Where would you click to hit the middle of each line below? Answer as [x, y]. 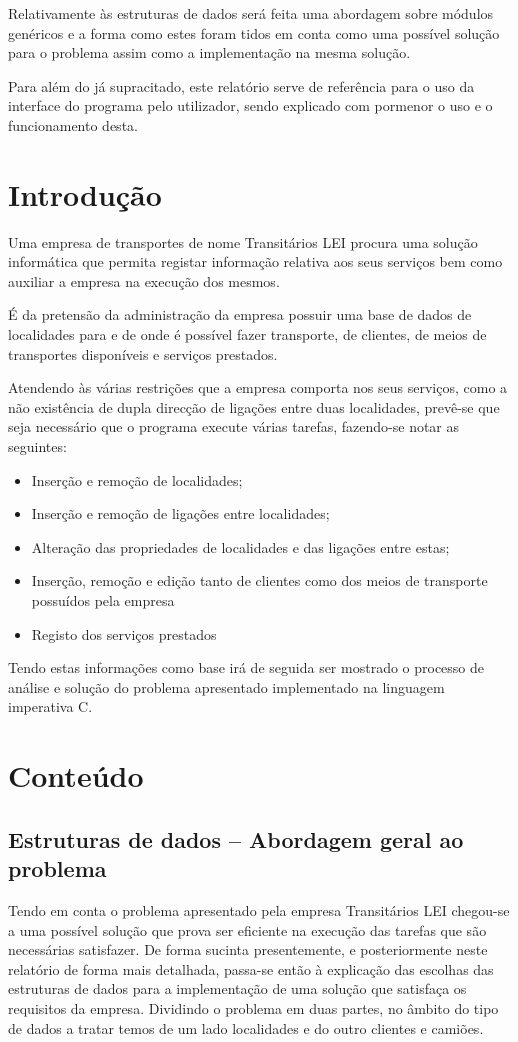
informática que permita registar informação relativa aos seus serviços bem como [255, 261]
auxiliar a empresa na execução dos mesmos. [144, 280]
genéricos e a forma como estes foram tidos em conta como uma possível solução [254, 32]
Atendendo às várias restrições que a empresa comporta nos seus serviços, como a [258, 387]
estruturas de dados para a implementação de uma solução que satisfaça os [237, 988]
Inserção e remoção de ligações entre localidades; [180, 513]
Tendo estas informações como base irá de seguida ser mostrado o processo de [246, 667]
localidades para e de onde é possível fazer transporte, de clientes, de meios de [247, 334]
